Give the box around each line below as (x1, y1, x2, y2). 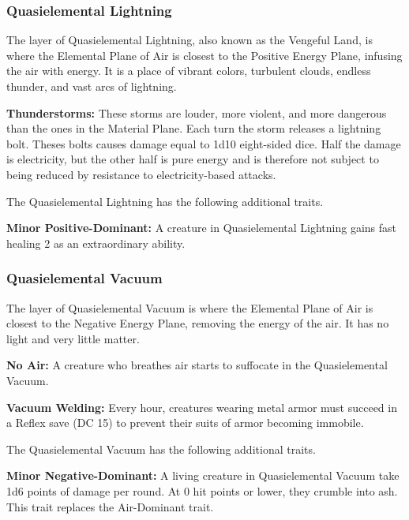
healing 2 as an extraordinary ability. (6, 234, 186, 251)
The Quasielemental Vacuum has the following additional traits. (6, 440, 316, 457)
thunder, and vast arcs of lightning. (6, 78, 177, 94)
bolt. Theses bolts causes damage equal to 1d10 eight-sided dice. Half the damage (6, 135, 401, 152)
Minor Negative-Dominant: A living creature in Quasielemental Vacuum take (6, 467, 400, 484)
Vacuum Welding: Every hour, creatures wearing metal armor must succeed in (6, 398, 397, 415)
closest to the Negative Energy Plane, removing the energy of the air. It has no (6, 315, 389, 331)
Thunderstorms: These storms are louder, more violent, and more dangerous (6, 104, 387, 121)
